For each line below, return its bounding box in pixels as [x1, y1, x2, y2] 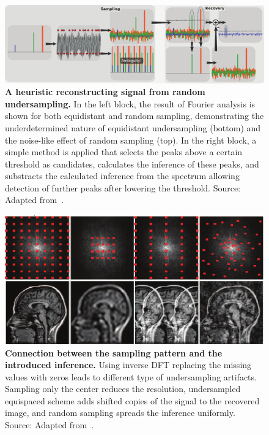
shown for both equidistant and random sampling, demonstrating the [5, 109, 264, 122]
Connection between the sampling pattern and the [5, 346, 223, 359]
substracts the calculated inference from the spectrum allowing [5, 169, 240, 182]
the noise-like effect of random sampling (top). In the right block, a [5, 133, 257, 146]
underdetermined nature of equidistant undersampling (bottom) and [5, 121, 261, 134]
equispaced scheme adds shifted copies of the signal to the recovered [5, 394, 260, 407]
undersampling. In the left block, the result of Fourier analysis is [5, 97, 256, 110]
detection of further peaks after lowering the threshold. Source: [5, 181, 241, 194]
